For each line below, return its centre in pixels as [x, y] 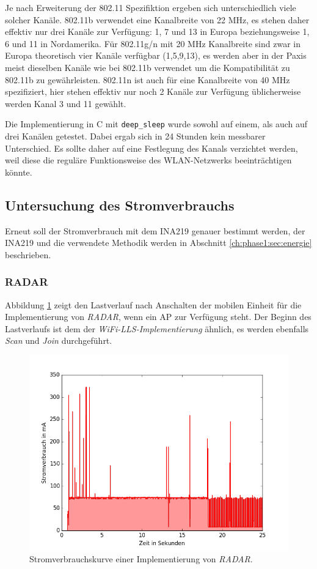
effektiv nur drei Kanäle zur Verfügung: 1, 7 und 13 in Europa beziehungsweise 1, [157, 32]
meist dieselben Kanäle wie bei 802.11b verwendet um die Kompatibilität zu [148, 67]
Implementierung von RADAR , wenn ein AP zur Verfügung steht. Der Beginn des [158, 317]
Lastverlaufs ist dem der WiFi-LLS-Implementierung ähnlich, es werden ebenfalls [157, 328]
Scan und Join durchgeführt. [59, 340]
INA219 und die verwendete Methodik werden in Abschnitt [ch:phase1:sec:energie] [158, 243]
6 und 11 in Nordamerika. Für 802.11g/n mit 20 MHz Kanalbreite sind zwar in [153, 43]
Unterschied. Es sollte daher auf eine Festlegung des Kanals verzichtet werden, [151, 148]
